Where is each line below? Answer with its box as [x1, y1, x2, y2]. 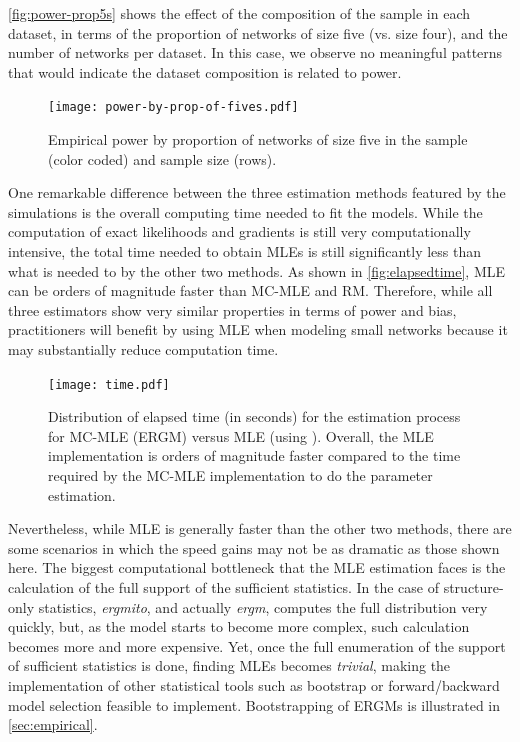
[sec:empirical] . [8, 714, 98, 735]
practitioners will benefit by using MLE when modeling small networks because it [8, 319, 508, 340]
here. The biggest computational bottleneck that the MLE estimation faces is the [8, 557, 506, 578]
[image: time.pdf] [48, 377, 170, 392]
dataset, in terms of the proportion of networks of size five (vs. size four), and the [8, 22, 508, 43]
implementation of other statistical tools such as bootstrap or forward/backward [8, 674, 500, 695]
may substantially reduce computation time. [8, 338, 279, 359]
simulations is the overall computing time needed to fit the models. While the [8, 201, 483, 222]
